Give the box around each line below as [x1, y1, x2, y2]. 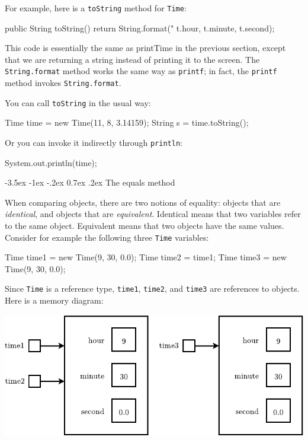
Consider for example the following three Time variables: [5, 231, 209, 243]
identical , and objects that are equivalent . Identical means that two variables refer [5, 208, 301, 220]
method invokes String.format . [5, 76, 121, 89]
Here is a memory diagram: [5, 294, 104, 307]
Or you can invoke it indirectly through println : [5, 136, 182, 148]
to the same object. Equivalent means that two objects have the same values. [5, 219, 284, 232]
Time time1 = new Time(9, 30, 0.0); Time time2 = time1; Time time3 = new [5, 251, 287, 263]
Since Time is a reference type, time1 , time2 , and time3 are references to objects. [5, 282, 300, 295]
